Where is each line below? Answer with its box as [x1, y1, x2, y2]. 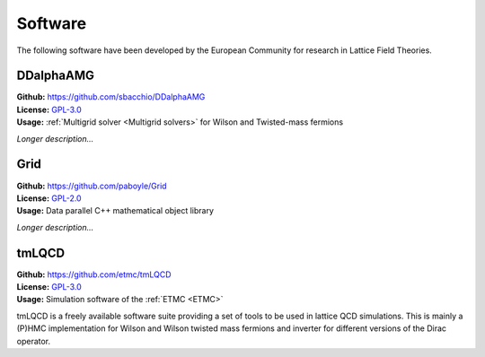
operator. [16, 335, 51, 346]
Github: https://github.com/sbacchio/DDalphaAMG [16, 91, 206, 102]
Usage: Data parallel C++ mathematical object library [16, 205, 215, 216]
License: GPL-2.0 [16, 193, 82, 204]
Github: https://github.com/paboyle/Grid [16, 180, 167, 191]
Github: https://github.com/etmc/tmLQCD [16, 269, 172, 280]
